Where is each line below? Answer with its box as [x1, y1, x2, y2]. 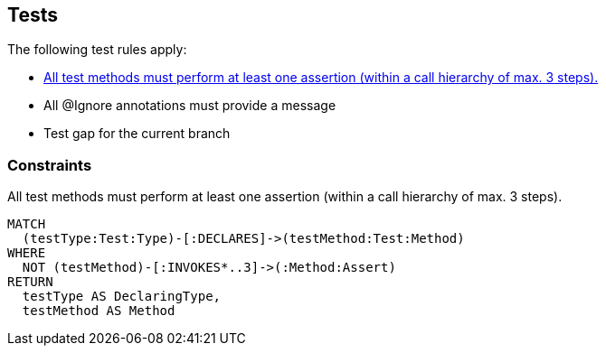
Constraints [7, 155, 92, 174]
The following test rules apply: [7, 42, 187, 58]
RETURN [7, 274, 53, 290]
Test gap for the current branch [43, 125, 231, 142]
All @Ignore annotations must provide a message [43, 98, 336, 114]
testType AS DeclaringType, [22, 289, 222, 304]
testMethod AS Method [22, 303, 175, 319]
